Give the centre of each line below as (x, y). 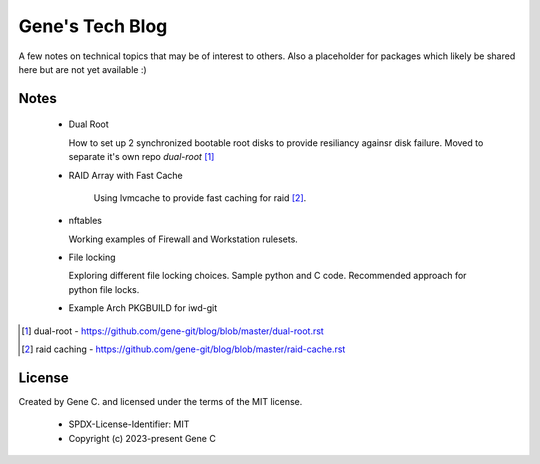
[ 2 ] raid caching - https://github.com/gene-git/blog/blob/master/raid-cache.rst (183, 349)
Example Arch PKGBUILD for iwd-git (143, 308)
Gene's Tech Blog (93, 26)
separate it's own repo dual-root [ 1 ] (141, 157)
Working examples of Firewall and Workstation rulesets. (183, 239)
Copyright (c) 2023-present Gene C (142, 438)
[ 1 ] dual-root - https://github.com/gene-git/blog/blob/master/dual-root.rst (172, 331)
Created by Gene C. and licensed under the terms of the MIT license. (160, 401)
